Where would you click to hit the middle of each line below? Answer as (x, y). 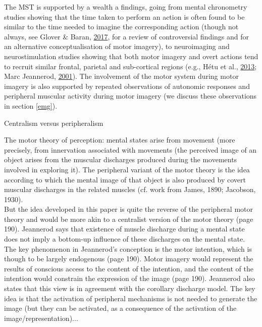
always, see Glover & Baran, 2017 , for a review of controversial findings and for (127, 36)
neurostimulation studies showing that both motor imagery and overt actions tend (131, 56)
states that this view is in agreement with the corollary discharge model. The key (130, 288)
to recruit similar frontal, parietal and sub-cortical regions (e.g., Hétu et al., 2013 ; (130, 66)
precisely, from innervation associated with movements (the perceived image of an (130, 149)
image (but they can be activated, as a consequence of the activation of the (120, 308)
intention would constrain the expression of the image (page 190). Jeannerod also (129, 278)
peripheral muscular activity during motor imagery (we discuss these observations (130, 96)
